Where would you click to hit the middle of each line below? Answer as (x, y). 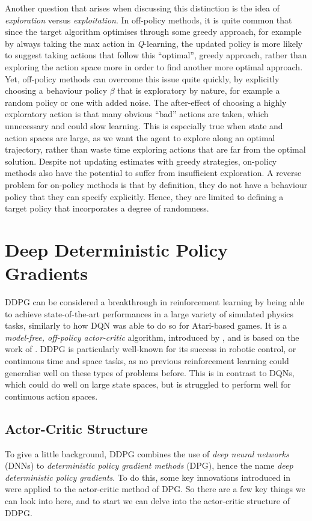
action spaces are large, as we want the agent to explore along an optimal (140, 137)
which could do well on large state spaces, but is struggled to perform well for (148, 384)
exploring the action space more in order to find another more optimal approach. (154, 66)
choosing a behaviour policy (56, 90)
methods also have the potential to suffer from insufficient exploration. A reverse (153, 173)
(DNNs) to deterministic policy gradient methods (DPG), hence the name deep (149, 465)
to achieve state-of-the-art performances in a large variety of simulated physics (149, 313)
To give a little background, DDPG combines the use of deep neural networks (147, 453)
